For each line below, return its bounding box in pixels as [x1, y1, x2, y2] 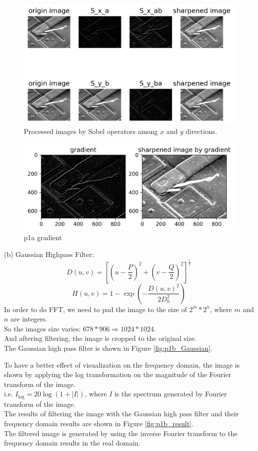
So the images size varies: [4, 323, 81, 333]
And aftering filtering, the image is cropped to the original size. [4, 333, 197, 343]
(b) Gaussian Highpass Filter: [4, 249, 94, 259]
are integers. [10, 314, 48, 324]
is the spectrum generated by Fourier [114, 388, 227, 399]
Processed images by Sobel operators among [24, 126, 158, 136]
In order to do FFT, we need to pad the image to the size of [4, 304, 187, 314]
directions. [186, 126, 217, 136]
